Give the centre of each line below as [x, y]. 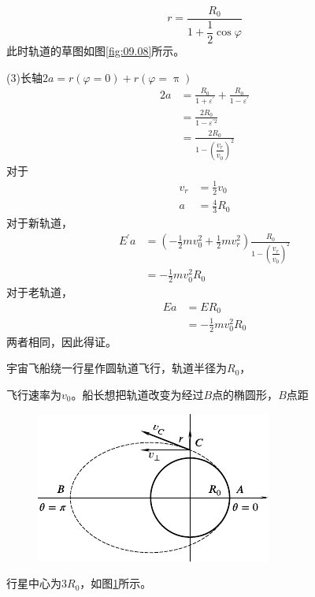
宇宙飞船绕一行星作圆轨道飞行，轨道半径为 [117, 368]
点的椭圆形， [245, 394]
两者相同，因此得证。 [61, 341]
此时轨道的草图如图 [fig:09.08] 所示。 [96, 50]
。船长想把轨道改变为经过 [137, 394]
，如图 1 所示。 [116, 583]
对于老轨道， [39, 292]
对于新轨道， [39, 222]
